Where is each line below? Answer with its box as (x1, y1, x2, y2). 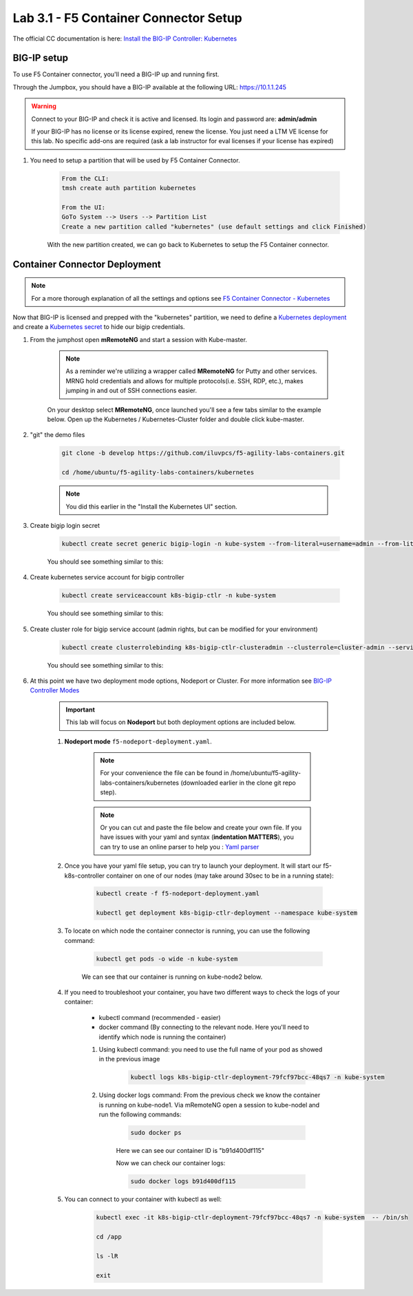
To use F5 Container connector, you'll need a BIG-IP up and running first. (12, 70, 220, 78)
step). (100, 788, 117, 796)
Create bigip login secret (30, 521, 100, 529)
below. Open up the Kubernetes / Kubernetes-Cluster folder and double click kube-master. (47, 415, 304, 423)
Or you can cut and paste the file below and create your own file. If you (100, 823, 302, 831)
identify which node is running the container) (98, 1032, 226, 1041)
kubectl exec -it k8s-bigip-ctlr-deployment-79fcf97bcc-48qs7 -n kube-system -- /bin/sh (96, 1213, 409, 1222)
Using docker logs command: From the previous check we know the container (98, 1091, 321, 1099)
